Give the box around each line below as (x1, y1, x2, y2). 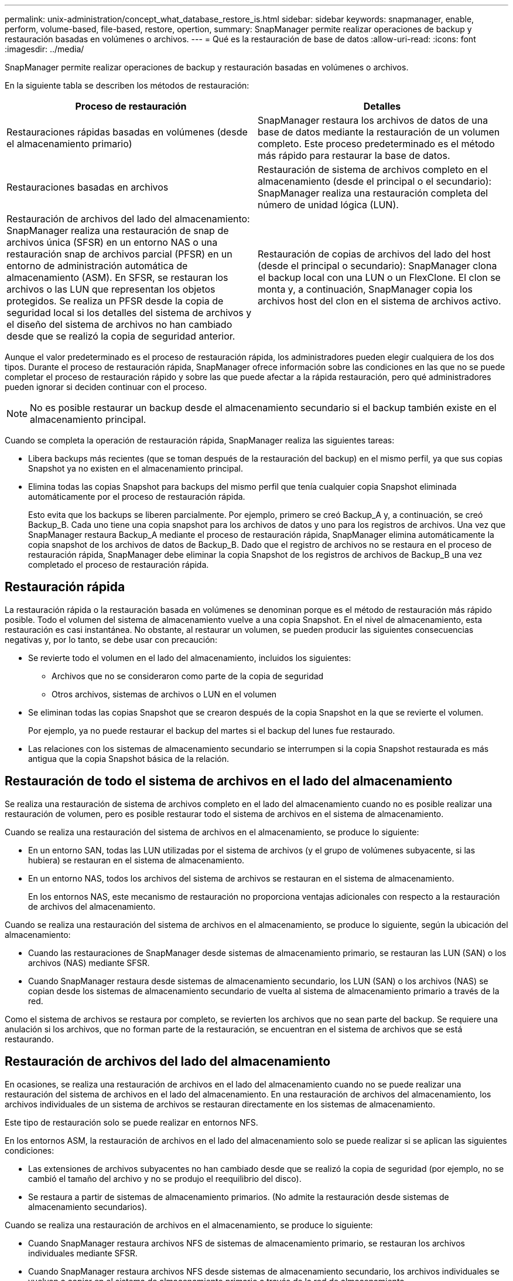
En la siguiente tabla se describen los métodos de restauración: (5, 80, 249, 90)
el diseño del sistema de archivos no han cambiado (6, 318, 232, 330)
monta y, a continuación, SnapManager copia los (258, 283, 473, 295)
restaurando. (5, 1033, 54, 1044)
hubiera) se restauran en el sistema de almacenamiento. (28, 855, 245, 865)
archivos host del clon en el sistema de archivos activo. (258, 295, 501, 307)
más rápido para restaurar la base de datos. (258, 150, 450, 161)
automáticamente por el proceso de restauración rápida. (28, 492, 245, 501)
